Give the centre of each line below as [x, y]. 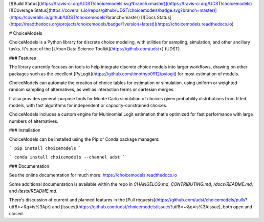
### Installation [25, 130]
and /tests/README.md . [33, 191]
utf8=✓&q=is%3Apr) [30, 207]
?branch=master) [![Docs [131, 17]
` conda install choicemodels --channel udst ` [67, 157]
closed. [16, 214]
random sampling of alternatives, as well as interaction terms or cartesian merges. [92, 89]
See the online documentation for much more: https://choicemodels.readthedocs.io [93, 175]
